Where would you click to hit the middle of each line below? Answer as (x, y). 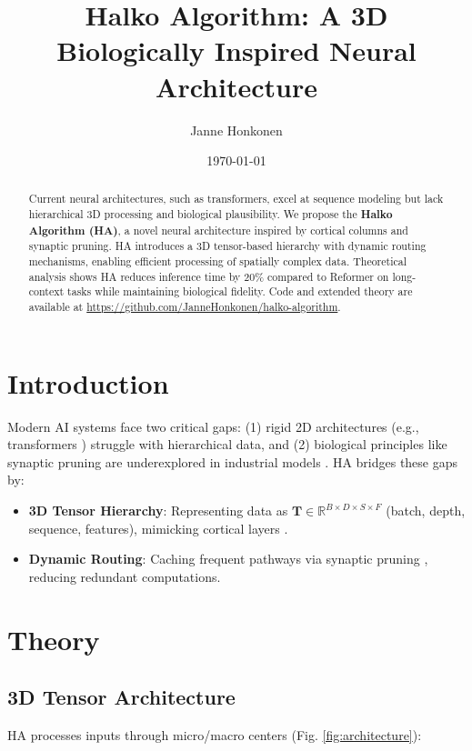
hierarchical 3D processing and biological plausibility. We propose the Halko (211, 215)
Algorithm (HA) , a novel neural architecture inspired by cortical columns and (218, 230)
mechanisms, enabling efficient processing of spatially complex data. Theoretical (218, 261)
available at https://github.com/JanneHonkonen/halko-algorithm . (185, 307)
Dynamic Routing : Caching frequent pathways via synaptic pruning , (228, 559)
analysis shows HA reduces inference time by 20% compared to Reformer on (209, 276)
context (46, 291)
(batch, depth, (426, 511)
